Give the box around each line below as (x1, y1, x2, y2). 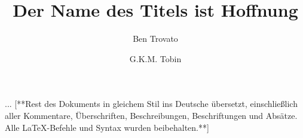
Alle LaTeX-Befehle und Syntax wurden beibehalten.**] (5, 121, 209, 133)
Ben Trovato (133, 32, 178, 45)
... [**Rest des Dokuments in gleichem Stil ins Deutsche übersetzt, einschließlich (5, 97, 298, 110)
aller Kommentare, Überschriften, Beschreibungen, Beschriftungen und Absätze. (5, 109, 298, 121)
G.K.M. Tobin (129, 52, 182, 65)
